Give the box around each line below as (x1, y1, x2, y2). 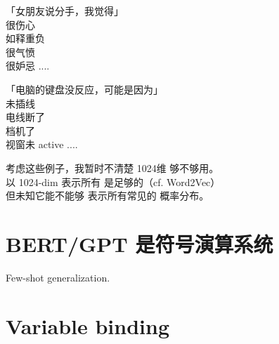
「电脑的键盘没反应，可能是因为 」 (6, 81, 163, 96)
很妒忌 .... (6, 58, 50, 73)
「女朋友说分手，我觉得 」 (6, 4, 124, 18)
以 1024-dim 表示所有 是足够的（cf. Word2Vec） (6, 174, 221, 189)
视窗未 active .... (6, 137, 78, 152)
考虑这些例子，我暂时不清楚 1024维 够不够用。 (6, 160, 219, 175)
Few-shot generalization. (6, 270, 110, 284)
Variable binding (6, 311, 169, 340)
